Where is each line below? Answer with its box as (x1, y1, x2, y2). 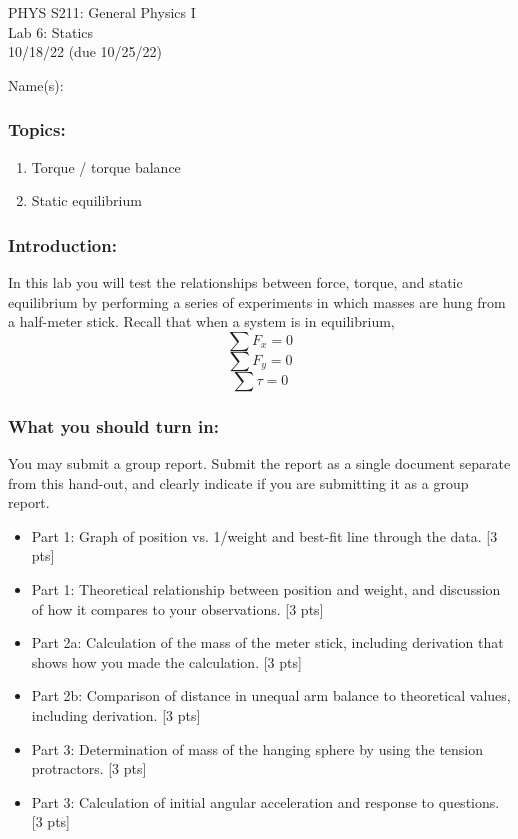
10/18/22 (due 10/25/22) (8, 41, 162, 62)
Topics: (8, 117, 66, 142)
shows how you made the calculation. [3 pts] (31, 651, 302, 672)
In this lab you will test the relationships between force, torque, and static (8, 272, 463, 292)
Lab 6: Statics (8, 21, 94, 42)
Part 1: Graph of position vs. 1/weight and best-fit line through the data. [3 (31, 525, 498, 546)
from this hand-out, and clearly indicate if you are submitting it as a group (8, 472, 469, 493)
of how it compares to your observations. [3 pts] (31, 598, 324, 619)
